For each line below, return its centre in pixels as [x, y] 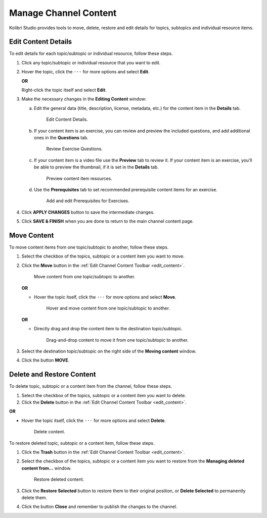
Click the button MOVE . [45, 360]
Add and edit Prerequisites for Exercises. [88, 201]
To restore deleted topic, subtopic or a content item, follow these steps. [82, 443]
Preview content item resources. [79, 178]
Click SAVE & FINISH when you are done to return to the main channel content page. [108, 221]
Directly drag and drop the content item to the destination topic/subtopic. [108, 329]
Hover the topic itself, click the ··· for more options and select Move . [105, 297]
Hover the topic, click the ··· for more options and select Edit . [86, 72]
